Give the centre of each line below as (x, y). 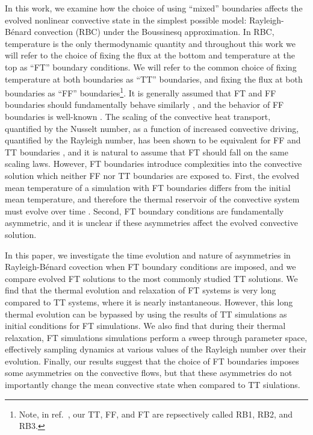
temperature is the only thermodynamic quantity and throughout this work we (150, 43)
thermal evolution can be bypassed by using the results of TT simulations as (146, 314)
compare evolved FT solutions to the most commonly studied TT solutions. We (151, 278)
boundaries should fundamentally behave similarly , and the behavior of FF (144, 105)
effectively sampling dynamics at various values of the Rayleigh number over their (156, 349)
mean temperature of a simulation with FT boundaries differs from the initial (148, 187)
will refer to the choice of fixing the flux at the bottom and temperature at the (150, 55)
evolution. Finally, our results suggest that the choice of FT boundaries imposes (152, 361)
